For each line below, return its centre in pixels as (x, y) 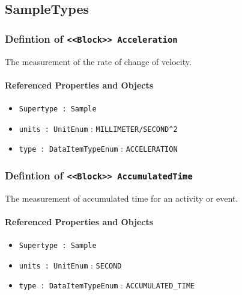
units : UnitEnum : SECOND (70, 265)
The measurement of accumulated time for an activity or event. (122, 198)
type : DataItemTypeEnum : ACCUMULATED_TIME (107, 285)
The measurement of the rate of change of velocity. (98, 61)
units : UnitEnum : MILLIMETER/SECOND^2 (98, 128)
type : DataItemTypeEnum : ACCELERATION (98, 148)
